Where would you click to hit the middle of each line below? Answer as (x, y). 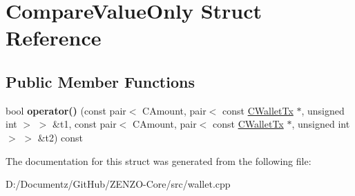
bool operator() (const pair (66, 110)
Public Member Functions (100, 81)
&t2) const (60, 137)
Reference (54, 38)
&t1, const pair (85, 124)
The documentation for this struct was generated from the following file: (159, 160)
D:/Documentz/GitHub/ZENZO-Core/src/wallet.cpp (118, 184)
